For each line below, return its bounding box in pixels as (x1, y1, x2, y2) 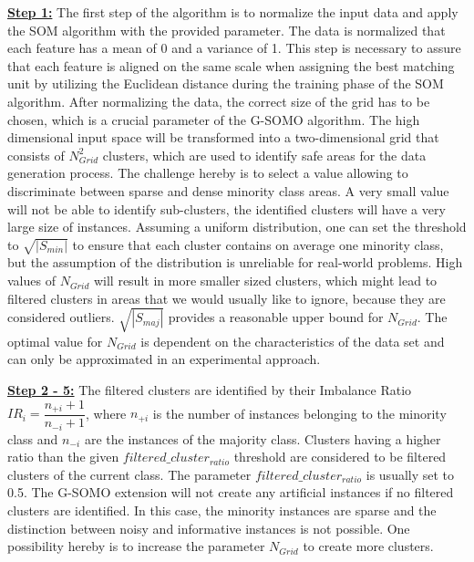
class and (7, 429, 58, 448)
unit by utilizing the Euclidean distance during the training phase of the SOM (7, 74, 444, 93)
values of (7, 271, 56, 290)
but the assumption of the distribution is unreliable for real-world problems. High (7, 253, 463, 272)
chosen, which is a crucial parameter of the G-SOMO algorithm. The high (7, 109, 420, 129)
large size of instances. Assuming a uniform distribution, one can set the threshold (7, 217, 467, 236)
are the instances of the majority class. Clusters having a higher (84, 429, 441, 448)
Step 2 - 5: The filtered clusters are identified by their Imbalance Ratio (7, 380, 412, 399)
